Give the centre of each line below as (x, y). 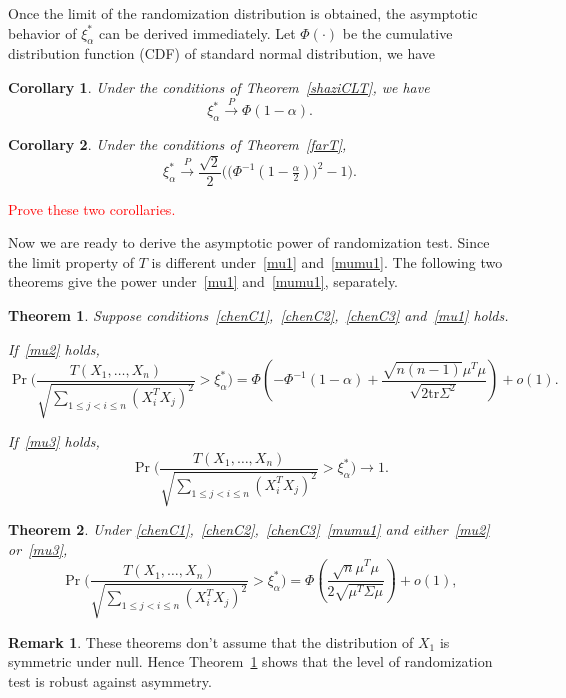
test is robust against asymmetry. (110, 680)
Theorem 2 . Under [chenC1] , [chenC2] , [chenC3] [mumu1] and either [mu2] (249, 529)
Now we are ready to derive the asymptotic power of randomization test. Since (249, 242)
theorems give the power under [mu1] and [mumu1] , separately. (203, 281)
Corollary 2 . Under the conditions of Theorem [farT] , (177, 144)
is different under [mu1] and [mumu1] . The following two (327, 261)
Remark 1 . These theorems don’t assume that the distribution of (211, 641)
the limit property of (71, 261)
